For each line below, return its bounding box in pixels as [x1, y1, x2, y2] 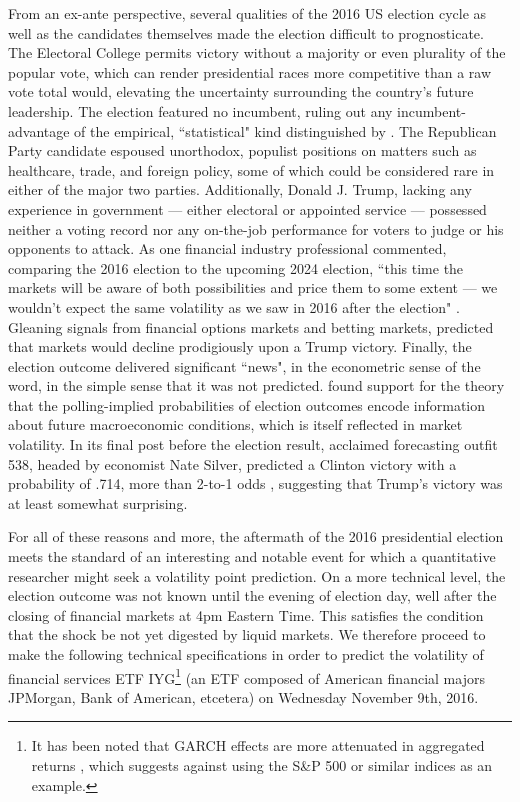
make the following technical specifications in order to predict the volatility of [8, 644, 484, 664]
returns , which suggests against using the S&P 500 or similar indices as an [31, 755, 493, 776]
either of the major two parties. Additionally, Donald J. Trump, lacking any [8, 179, 472, 200]
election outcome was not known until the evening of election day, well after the [8, 585, 497, 606]
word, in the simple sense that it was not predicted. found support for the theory [8, 375, 505, 396]
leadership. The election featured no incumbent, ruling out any [8, 100, 393, 121]
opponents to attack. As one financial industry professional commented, [8, 238, 447, 259]
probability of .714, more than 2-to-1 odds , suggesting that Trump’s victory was [8, 473, 503, 494]
